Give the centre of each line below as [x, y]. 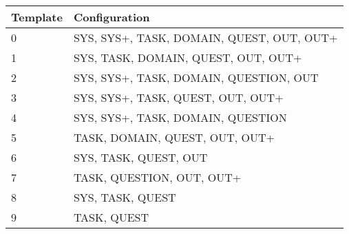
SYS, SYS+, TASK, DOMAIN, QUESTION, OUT [196, 77]
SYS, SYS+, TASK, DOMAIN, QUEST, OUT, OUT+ [205, 38]
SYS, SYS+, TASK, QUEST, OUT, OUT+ [178, 97]
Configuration [112, 17]
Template [37, 17]
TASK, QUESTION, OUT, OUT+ [157, 177]
